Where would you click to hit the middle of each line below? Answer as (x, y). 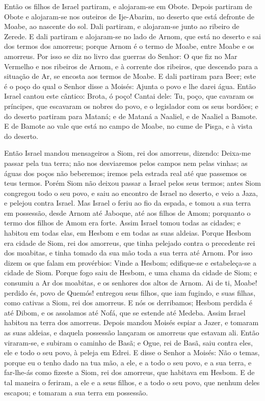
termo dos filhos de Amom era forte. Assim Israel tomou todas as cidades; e (122, 223)
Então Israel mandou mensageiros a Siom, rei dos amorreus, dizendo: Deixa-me (127, 153)
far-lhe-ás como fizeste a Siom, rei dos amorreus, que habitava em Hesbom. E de (129, 372)
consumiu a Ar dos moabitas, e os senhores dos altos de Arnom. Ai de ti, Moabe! (131, 283)
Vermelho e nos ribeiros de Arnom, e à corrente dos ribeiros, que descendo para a (131, 66)
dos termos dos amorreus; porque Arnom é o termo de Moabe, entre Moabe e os (129, 46)
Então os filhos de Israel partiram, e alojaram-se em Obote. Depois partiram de (128, 6)
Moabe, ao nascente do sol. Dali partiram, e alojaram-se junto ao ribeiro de (122, 26)
